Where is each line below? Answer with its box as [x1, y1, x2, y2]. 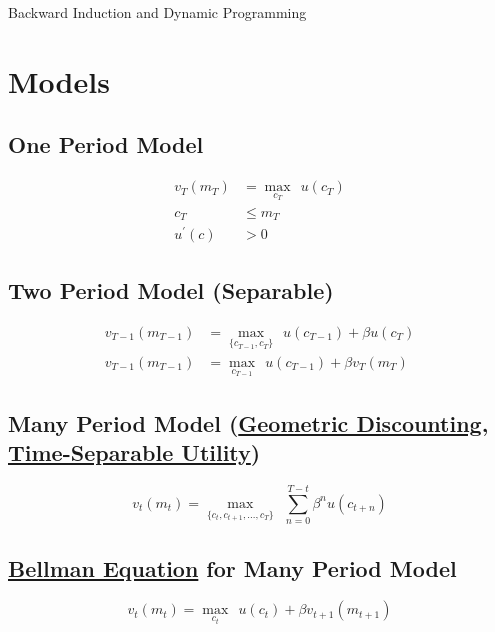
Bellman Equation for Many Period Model [8, 552, 457, 583]
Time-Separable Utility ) [8, 437, 261, 468]
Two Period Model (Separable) [8, 274, 334, 305]
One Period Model [8, 129, 204, 160]
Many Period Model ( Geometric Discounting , [8, 407, 489, 438]
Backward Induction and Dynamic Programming [8, 2, 307, 22]
